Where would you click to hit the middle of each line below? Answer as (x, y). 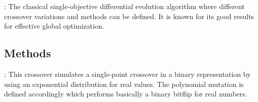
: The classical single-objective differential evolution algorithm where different (124, 6)
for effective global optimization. (54, 26)
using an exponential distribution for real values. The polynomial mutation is (124, 84)
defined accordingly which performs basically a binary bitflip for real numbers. (126, 94)
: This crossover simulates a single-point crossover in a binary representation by (127, 74)
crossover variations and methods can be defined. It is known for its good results (129, 16)
